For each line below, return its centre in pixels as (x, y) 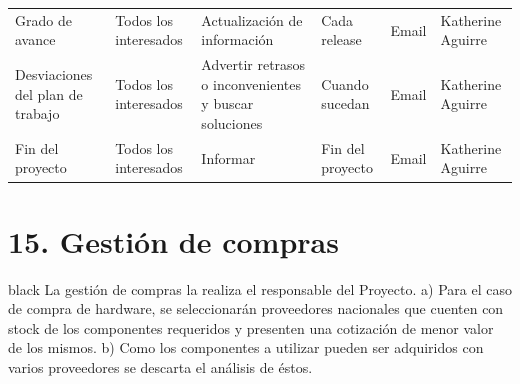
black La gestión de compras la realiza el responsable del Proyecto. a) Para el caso (260, 288)
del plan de (49, 93)
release (341, 39)
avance (35, 39)
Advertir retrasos (253, 64)
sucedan (345, 103)
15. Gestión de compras (173, 240)
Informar (228, 157)
